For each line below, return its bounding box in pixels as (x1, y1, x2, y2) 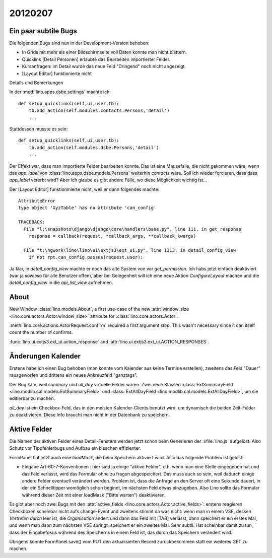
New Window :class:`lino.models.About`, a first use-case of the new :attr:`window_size (9, 306, 189, 312)
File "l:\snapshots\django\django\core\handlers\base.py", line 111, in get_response (23, 226, 242, 232)
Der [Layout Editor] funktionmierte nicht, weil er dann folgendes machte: (9, 186, 160, 192)
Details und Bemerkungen (9, 80, 63, 86)
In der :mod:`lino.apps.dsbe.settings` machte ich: (9, 89, 111, 95)
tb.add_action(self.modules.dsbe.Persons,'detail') (28, 145, 159, 151)
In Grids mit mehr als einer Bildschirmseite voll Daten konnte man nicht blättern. (22, 49, 187, 55)
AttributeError (18, 198, 56, 204)
